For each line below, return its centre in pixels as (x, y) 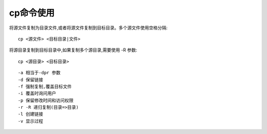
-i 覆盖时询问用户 (37, 93)
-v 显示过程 (31, 121)
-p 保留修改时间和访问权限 (46, 100)
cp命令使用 (32, 13)
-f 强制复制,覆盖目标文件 (45, 86)
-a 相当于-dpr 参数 (39, 73)
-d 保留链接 (31, 80)
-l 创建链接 (31, 114)
